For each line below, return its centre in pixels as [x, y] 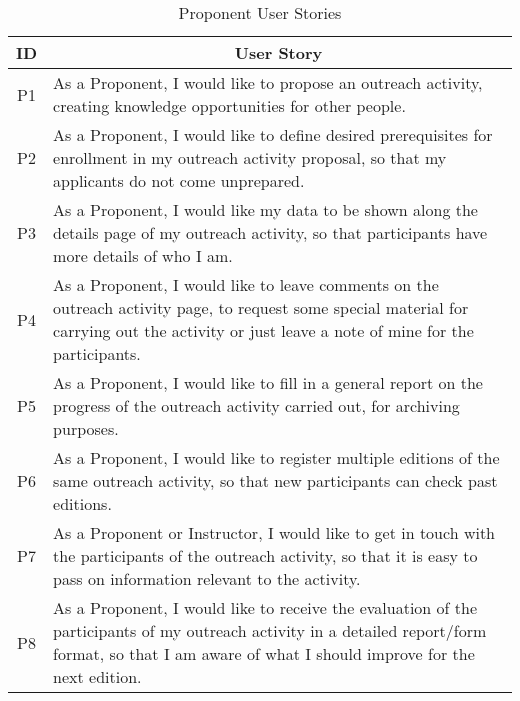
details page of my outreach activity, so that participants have [270, 232]
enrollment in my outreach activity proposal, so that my [250, 157]
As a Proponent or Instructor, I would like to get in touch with [274, 532]
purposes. [86, 428]
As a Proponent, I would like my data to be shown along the [265, 209]
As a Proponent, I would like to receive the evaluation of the [265, 607]
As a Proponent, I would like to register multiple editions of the [276, 457]
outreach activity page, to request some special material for [261, 307]
